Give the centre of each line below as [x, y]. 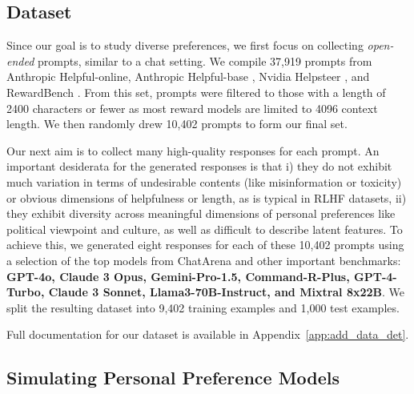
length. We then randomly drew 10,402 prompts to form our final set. [177, 124]
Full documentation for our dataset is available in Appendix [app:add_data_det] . [208, 334]
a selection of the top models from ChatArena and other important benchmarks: [204, 260]
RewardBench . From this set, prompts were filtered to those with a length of [196, 92]
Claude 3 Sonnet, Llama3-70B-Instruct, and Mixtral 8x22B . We [227, 292]
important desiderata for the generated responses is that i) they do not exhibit [199, 166]
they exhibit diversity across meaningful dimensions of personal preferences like [201, 213]
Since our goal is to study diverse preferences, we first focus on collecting [185, 45]
